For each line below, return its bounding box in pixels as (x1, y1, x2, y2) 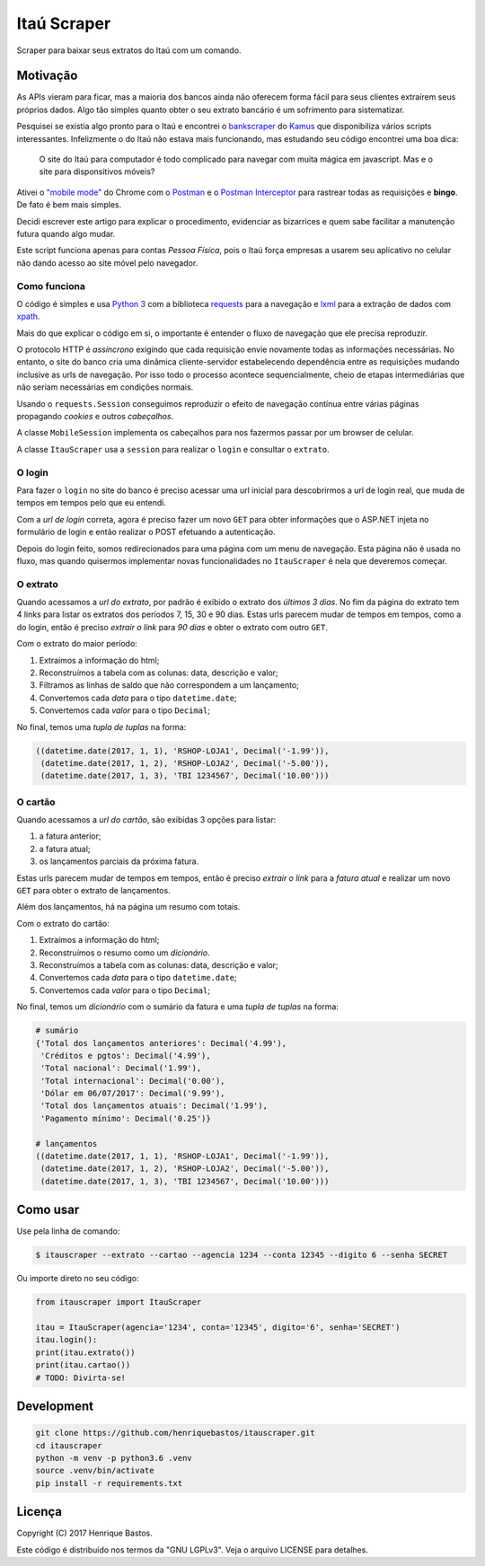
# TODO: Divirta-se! (35, 1372, 126, 1383)
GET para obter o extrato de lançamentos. (16, 885, 171, 895)
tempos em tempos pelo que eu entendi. (16, 497, 166, 508)
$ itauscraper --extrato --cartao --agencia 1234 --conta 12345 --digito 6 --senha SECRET (35, 1250, 448, 1261)
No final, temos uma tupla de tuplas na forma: (16, 721, 187, 732)
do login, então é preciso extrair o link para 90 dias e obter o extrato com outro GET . (16, 621, 328, 632)
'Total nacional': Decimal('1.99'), (40, 1063, 202, 1073)
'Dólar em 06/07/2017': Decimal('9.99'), (40, 1088, 225, 1099)
